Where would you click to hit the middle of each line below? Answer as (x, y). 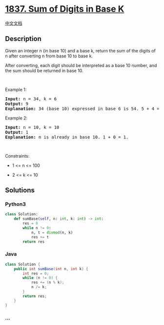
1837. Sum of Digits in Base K (65, 9)
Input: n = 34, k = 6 (31, 99)
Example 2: (16, 118)
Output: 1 (17, 132)
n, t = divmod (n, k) (52, 232)
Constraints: (17, 156)
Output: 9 (17, 104)
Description (23, 39)
